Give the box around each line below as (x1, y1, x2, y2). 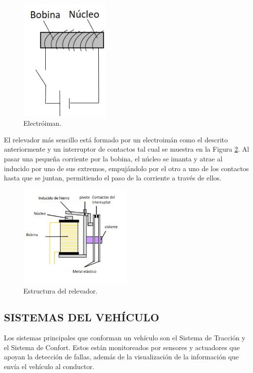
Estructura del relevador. (23, 286, 98, 296)
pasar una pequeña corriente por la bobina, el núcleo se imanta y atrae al (4, 153, 223, 163)
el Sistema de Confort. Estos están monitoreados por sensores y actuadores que (4, 342, 240, 352)
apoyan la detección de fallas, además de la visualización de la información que (4, 352, 239, 362)
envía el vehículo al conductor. (4, 361, 94, 371)
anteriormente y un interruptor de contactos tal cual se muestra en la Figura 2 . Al (4, 144, 249, 154)
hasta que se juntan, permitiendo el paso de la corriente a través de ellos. (4, 173, 221, 183)
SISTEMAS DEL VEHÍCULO (4, 310, 160, 325)
